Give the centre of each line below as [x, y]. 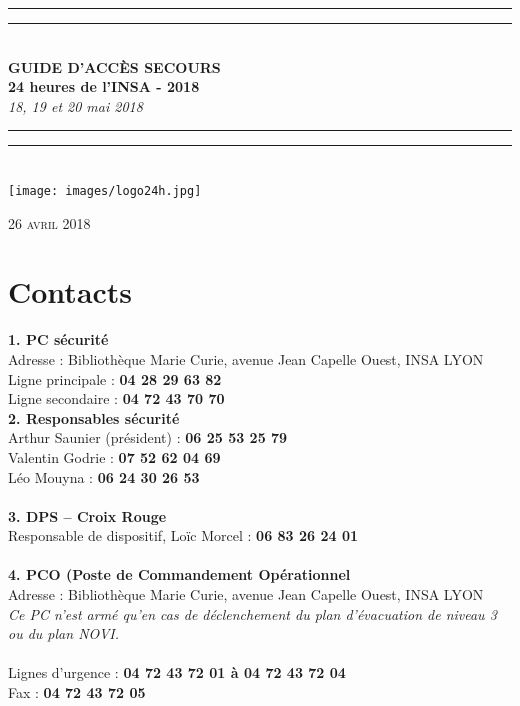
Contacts [70, 291]
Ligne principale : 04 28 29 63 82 [115, 378]
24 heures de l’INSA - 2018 [104, 86]
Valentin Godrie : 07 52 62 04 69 [114, 456]
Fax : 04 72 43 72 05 [77, 692]
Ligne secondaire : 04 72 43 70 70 [116, 398]
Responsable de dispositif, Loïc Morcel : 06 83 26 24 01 [183, 535]
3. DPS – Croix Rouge [87, 515]
